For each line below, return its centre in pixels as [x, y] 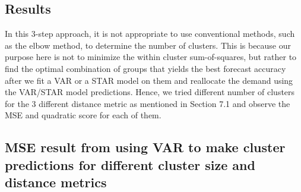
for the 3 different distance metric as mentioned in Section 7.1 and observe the [148, 103]
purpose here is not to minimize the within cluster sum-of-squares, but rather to [151, 57]
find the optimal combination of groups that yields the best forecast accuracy [145, 68]
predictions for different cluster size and [130, 164]
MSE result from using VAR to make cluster [145, 147]
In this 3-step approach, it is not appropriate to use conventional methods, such [150, 34]
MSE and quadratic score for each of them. [83, 115]
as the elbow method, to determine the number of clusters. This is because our [148, 45]
